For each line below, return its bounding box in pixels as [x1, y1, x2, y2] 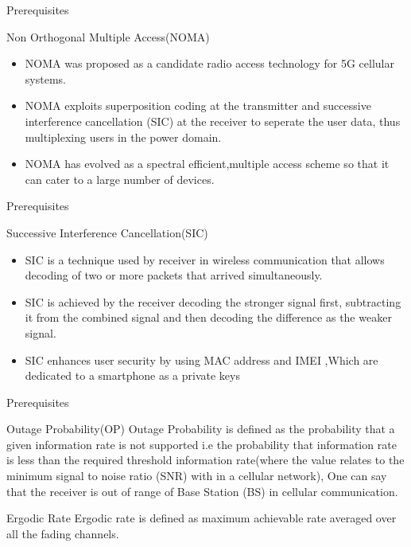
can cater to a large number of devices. [25, 170, 215, 187]
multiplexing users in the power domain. [25, 128, 222, 145]
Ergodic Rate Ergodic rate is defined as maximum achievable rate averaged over [6, 510, 397, 526]
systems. [25, 70, 66, 87]
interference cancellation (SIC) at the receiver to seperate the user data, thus [25, 112, 401, 129]
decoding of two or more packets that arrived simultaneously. [25, 267, 323, 283]
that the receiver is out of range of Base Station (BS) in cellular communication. [6, 483, 398, 499]
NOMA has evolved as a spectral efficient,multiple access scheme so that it [25, 155, 390, 172]
